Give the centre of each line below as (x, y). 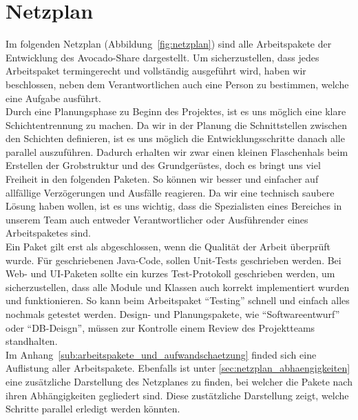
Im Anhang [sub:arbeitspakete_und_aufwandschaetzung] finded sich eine (161, 354)
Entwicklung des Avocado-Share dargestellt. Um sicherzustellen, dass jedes (162, 57)
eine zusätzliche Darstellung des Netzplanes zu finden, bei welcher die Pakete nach (179, 381)
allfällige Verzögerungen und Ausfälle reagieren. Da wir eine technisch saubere (170, 192)
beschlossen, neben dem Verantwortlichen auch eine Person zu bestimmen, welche (177, 84)
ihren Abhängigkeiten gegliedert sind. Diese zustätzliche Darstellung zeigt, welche (177, 395)
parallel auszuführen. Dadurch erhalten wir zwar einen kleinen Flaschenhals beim (177, 151)
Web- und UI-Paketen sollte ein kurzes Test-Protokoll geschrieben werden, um (170, 273)
